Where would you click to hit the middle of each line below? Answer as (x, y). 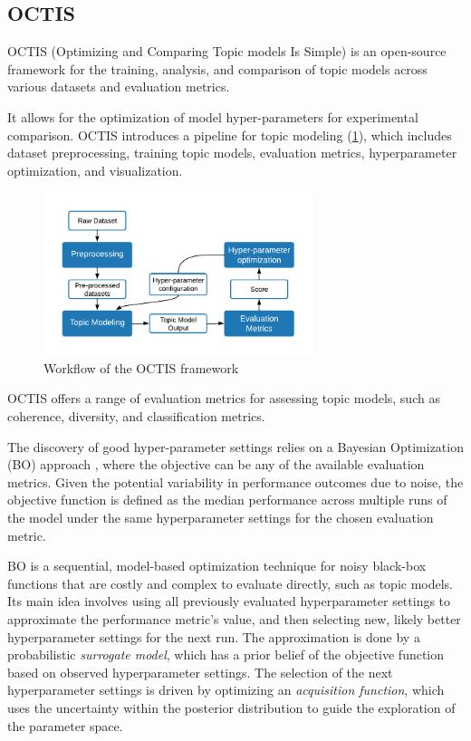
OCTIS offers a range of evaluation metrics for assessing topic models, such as (224, 398)
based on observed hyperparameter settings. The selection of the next (200, 672)
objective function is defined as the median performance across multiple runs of (227, 500)
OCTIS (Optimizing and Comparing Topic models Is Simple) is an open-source (227, 51)
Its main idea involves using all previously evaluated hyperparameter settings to (229, 601)
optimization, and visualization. (95, 170)
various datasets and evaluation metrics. (119, 87)
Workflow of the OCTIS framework (141, 367)
